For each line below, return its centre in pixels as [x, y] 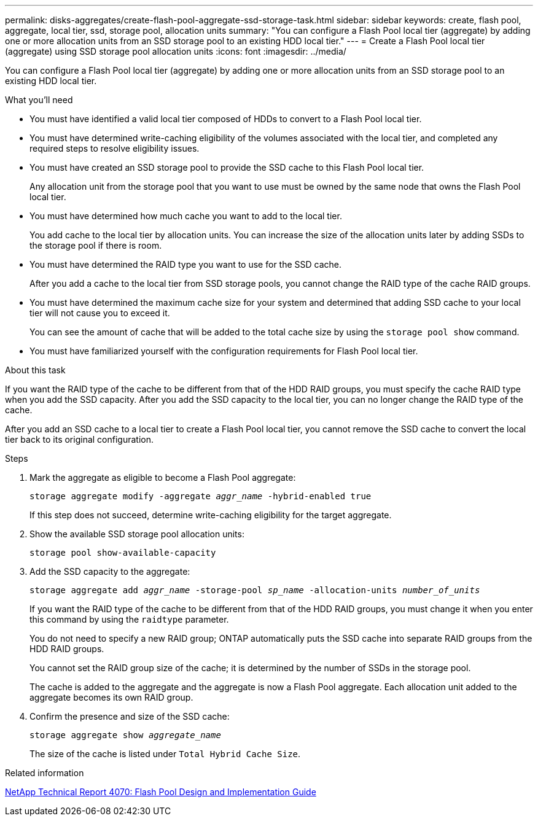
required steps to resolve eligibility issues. [115, 148]
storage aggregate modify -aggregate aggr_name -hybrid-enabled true [201, 496]
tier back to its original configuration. [79, 439]
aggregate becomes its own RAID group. [111, 697]
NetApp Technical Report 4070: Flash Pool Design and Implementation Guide [161, 792]
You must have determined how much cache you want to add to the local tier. [186, 216]
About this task [35, 370]
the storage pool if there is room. [96, 245]
